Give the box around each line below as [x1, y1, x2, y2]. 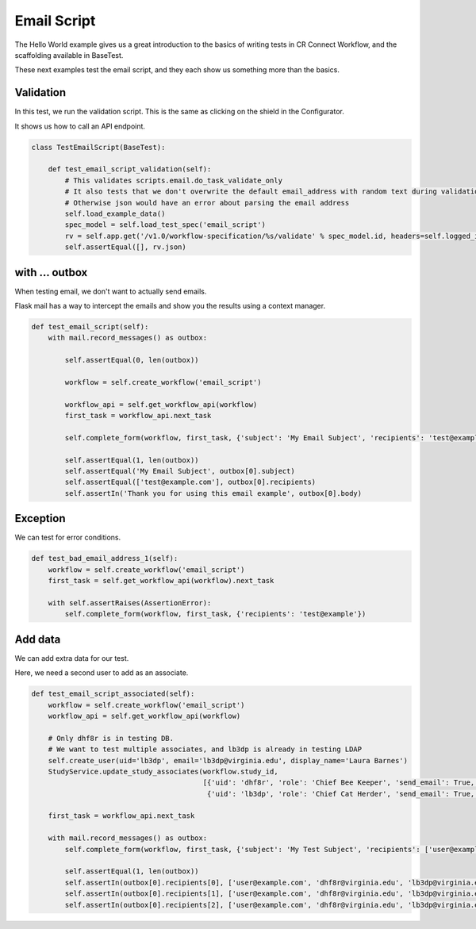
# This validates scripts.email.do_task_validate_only [64, 175, 283, 185]
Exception [14, 512, 66, 525]
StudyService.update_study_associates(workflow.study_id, [48, 766, 278, 776]
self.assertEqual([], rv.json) [64, 243, 186, 251]
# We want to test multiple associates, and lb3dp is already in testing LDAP [48, 745, 363, 754]
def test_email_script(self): [31, 322, 149, 331]
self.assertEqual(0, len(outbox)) [64, 355, 199, 365]
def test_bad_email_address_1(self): [31, 554, 178, 563]
